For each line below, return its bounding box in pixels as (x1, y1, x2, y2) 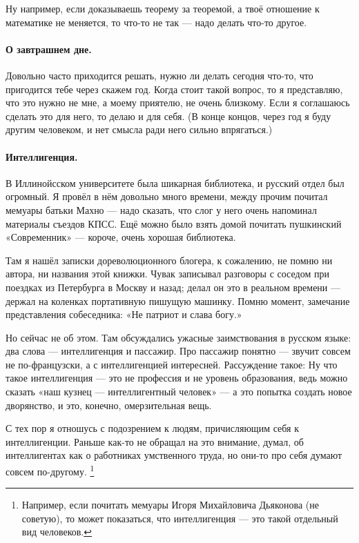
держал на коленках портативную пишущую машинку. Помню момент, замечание (6, 293, 350, 308)
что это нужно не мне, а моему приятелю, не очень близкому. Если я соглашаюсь (6, 95, 350, 110)
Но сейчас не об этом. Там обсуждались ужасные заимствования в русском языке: (6, 330, 351, 344)
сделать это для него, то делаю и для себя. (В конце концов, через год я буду (6, 108, 331, 123)
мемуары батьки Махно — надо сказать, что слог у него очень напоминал (6, 202, 317, 217)
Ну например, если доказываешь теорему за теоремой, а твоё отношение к (6, 1, 320, 15)
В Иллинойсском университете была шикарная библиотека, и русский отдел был (6, 175, 345, 190)
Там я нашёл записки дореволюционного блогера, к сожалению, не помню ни (6, 253, 333, 267)
